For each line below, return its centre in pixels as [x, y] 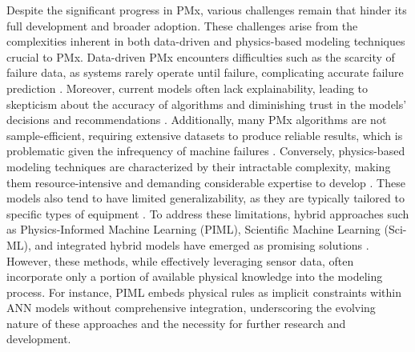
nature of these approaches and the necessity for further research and [176, 323]
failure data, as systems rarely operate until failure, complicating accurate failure [205, 72]
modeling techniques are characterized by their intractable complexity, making [199, 166]
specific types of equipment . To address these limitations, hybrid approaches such [208, 213]
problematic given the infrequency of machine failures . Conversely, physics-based [206, 151]
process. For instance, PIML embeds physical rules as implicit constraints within [204, 292]
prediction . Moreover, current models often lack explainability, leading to [187, 88]
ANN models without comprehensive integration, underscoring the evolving [191, 308]
